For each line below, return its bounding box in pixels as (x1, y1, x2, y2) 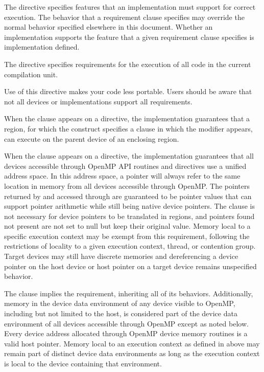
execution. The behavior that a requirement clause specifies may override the (4, 11, 245, 22)
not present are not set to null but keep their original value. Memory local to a (4, 221, 251, 231)
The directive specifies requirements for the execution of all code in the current (4, 58, 251, 69)
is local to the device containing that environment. (4, 358, 162, 368)
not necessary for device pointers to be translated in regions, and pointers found (4, 210, 255, 221)
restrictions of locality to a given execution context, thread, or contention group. (4, 240, 256, 251)
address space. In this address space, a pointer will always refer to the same (4, 170, 241, 181)
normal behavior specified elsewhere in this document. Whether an (4, 21, 213, 32)
